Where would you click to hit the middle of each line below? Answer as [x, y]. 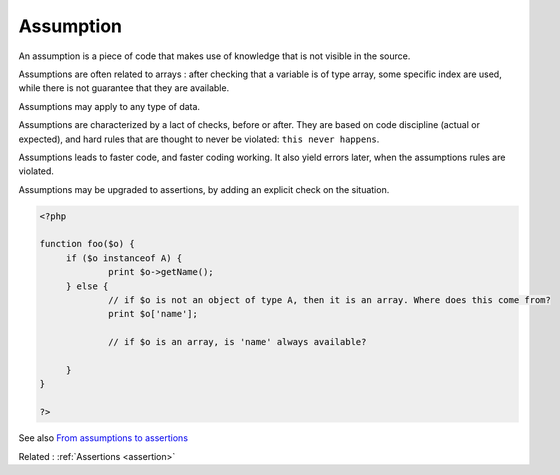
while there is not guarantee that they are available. [124, 88]
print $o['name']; [153, 314]
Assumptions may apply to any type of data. [109, 106]
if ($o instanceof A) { [124, 258]
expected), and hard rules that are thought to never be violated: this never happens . [199, 139]
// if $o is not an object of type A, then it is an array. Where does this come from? [330, 300]
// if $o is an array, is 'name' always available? [237, 342]
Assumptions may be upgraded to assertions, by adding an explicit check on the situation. [204, 189]
